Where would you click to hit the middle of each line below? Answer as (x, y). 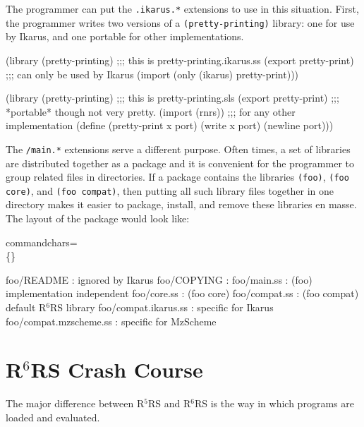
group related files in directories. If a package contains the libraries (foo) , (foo (177, 177)
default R (26, 307)
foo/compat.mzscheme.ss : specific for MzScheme (111, 321)
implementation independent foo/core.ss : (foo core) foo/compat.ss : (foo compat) (182, 293)
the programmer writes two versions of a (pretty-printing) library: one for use (180, 22)
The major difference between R (75, 403)
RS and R (169, 403)
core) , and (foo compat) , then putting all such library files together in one (170, 190)
